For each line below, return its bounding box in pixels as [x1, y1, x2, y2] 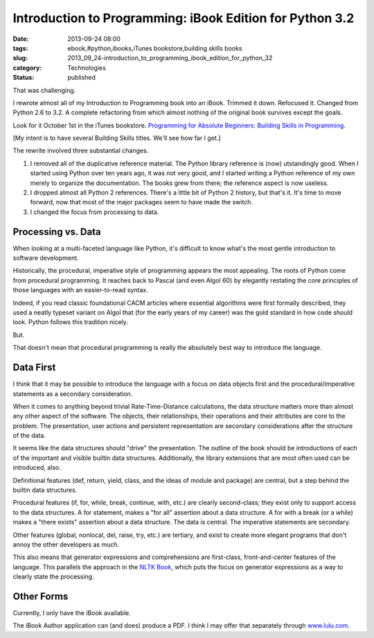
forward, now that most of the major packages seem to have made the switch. [30, 198, 253, 206]
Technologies [67, 63, 107, 72]
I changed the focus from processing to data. [30, 208, 159, 216]
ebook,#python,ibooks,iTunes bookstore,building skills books [67, 44, 242, 52]
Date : [12, 35, 29, 43]
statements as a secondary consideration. [12, 389, 133, 398]
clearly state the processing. [12, 572, 94, 581]
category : [12, 63, 42, 72]
